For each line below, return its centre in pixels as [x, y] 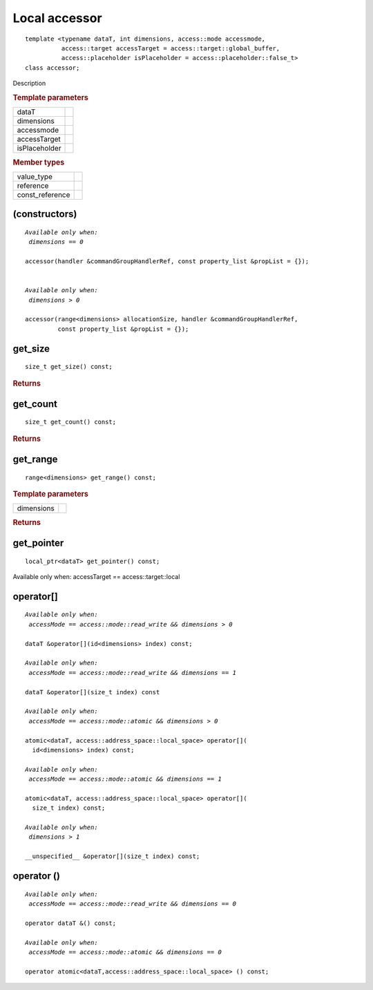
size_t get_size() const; [69, 367]
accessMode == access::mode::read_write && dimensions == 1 [132, 673]
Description [29, 84]
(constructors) [45, 214]
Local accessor [58, 18]
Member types [39, 162]
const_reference [44, 195]
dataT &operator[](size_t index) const [93, 692]
